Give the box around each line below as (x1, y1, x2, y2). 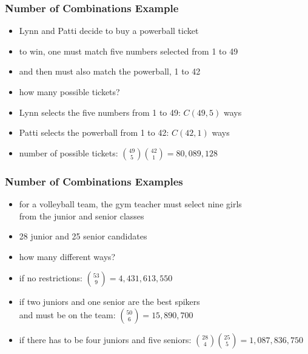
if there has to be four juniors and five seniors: (19, 333, 192, 346)
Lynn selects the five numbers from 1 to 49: (19, 105, 181, 118)
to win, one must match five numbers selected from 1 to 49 (19, 44, 238, 57)
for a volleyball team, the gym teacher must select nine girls (19, 198, 242, 210)
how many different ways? (19, 250, 116, 262)
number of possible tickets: (19, 146, 118, 159)
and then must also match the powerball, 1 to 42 (19, 65, 201, 78)
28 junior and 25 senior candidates (19, 230, 147, 242)
